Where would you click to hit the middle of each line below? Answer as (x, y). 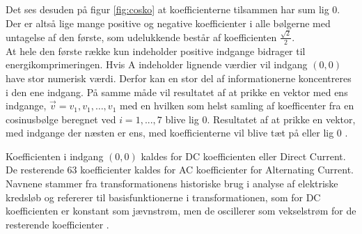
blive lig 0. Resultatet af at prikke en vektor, (260, 119)
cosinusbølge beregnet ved (61, 119)
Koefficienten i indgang (55, 156)
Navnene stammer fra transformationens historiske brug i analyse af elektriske (172, 184)
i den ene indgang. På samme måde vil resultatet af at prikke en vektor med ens (177, 92)
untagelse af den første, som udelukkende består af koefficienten (141, 37)
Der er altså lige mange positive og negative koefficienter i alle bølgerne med (168, 23)
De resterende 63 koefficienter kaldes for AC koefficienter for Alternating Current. (180, 170)
